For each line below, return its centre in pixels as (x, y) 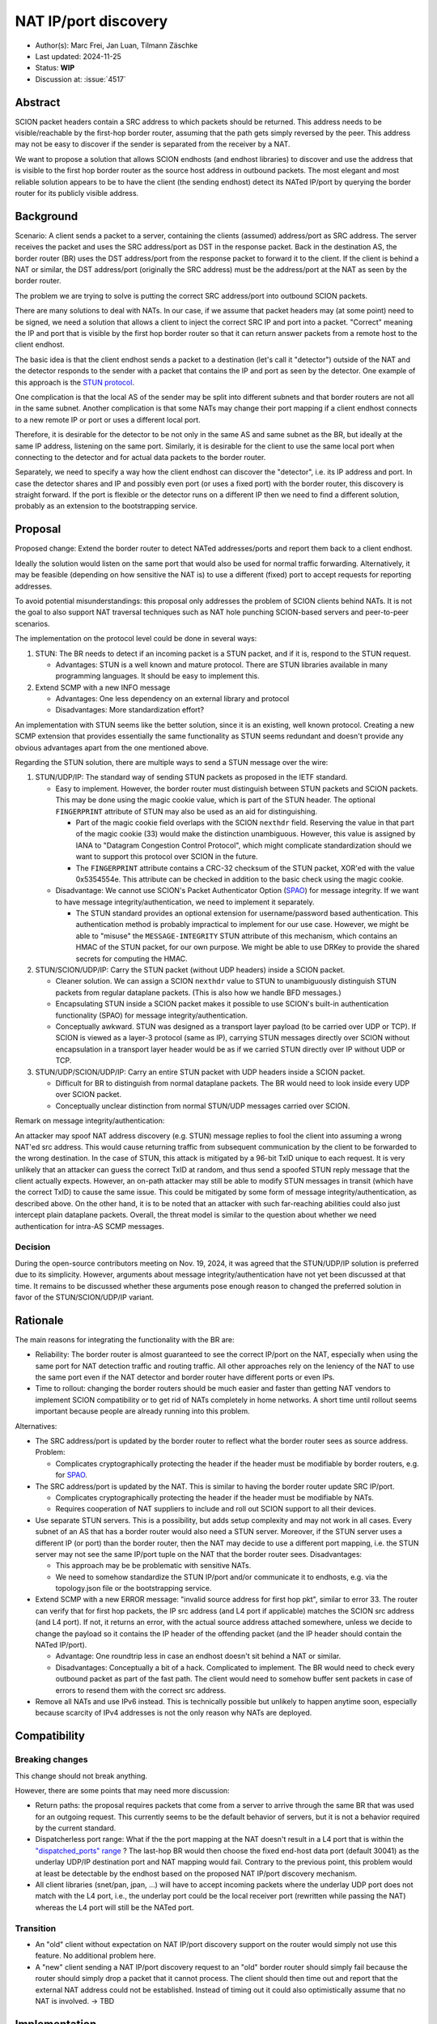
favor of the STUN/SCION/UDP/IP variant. (84, 1297)
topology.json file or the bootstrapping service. (134, 1588)
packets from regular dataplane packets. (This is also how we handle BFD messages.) (198, 993)
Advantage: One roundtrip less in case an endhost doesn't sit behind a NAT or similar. (198, 1656)
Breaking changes (51, 1759)
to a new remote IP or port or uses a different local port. (108, 419)
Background (47, 216)
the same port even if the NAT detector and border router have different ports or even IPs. (185, 1377)
